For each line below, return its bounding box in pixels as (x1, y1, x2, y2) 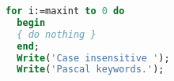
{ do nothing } (17, 28, 96, 40)
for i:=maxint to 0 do (6, 6, 125, 17)
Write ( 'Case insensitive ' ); (17, 52, 170, 64)
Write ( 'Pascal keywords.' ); (17, 64, 165, 75)
